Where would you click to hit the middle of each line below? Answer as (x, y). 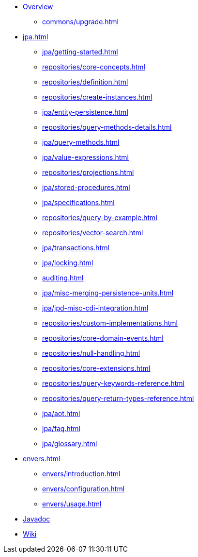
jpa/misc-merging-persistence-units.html (108, 293)
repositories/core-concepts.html (94, 67)
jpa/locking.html (68, 263)
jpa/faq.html (61, 428)
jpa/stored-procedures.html (86, 187)
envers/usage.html (72, 504)
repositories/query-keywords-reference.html (113, 383)
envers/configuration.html (84, 489)
